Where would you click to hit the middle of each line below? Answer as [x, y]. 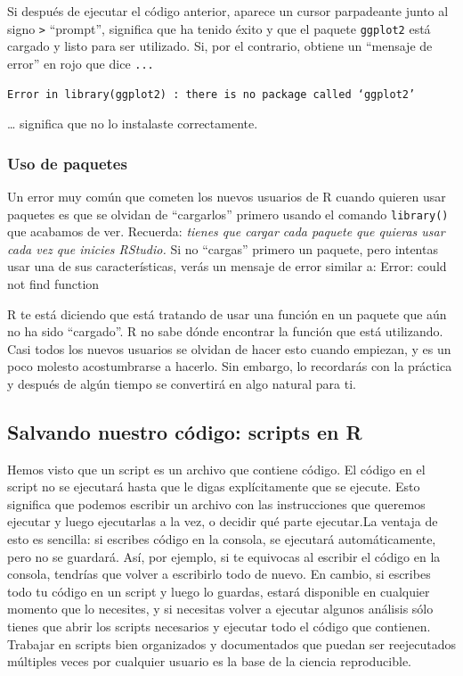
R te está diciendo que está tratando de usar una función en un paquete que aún [227, 313]
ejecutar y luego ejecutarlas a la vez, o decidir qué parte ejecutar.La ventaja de [223, 521]
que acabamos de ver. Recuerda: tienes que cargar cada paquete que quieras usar [226, 231]
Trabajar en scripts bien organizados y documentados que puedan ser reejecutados [231, 643]
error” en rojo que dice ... [81, 63]
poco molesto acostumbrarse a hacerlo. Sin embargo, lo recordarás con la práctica [230, 366]
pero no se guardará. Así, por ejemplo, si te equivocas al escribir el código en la [224, 556]
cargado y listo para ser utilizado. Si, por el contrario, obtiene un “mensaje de [220, 46]
